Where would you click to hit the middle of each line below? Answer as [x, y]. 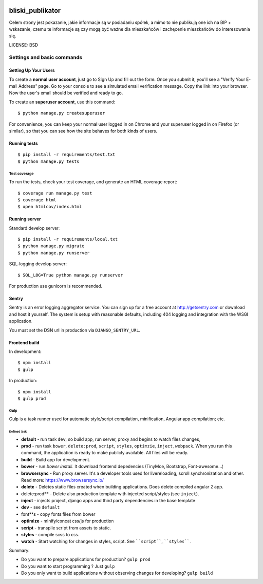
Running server [25, 219]
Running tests [24, 143]
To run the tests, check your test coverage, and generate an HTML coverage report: [93, 182]
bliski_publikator [35, 10]
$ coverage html [37, 200]
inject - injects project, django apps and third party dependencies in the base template [108, 501]
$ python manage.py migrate [51, 246]
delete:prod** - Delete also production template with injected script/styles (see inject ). [110, 494]
